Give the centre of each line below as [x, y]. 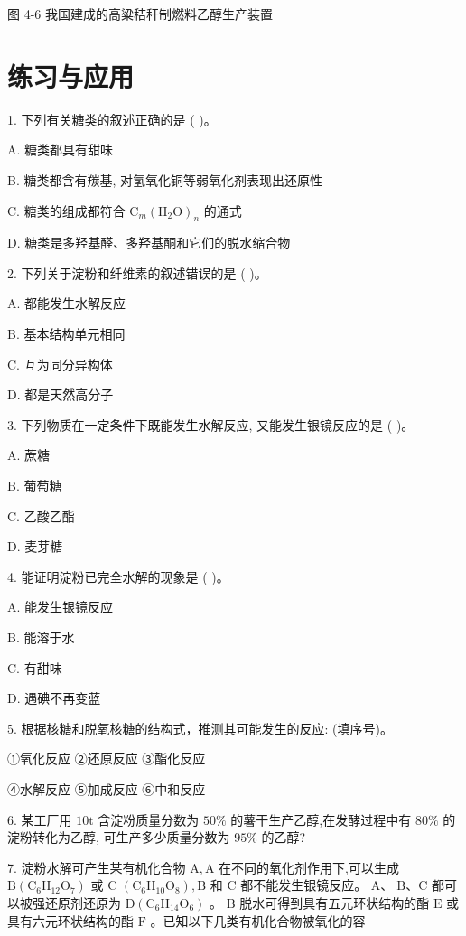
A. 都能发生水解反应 [67, 303]
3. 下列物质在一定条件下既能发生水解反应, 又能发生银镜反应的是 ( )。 [211, 424]
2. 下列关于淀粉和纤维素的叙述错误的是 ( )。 [137, 272]
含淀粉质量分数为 [149, 819]
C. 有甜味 [35, 667]
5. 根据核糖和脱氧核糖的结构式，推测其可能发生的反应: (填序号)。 [200, 728]
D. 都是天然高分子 [61, 394]
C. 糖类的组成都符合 [66, 210]
